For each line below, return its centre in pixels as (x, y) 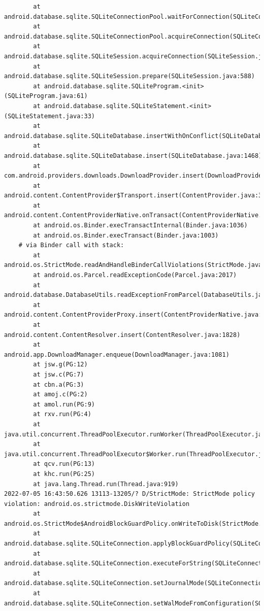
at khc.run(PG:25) (64, 474)
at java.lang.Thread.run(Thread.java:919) (106, 484)
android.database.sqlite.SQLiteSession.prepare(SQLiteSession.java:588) (129, 76)
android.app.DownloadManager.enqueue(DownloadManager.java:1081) (117, 354)
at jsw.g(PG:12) (60, 365)
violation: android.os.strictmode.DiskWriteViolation (97, 504)
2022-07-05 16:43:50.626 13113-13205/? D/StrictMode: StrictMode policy (129, 494)
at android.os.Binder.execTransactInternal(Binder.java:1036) (140, 226)
